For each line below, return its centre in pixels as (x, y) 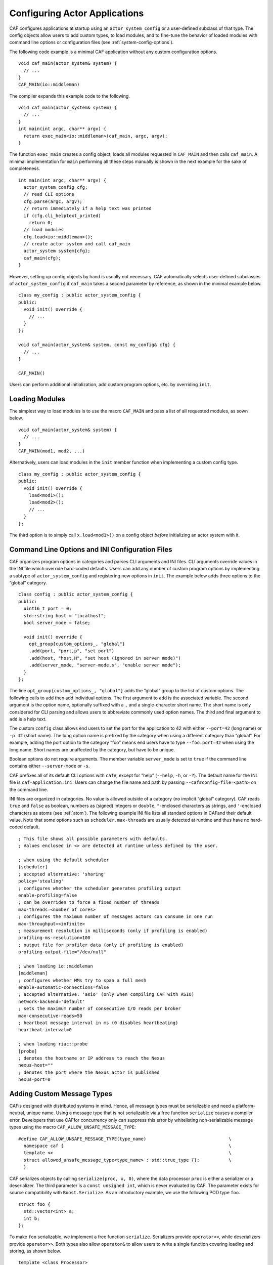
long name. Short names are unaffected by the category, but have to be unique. (92, 749)
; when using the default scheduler (64, 860)
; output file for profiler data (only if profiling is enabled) (101, 945)
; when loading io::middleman (56, 966)
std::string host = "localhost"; (65, 616)
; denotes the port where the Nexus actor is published (89, 1072)
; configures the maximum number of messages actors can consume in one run (116, 917)
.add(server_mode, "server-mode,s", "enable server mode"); (105, 665)
